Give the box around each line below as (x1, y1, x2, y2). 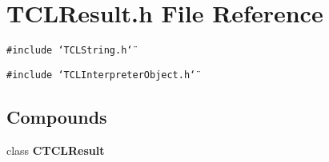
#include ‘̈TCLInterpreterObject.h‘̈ (6, 69, 196, 81)
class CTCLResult (6, 141, 105, 158)
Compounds (6, 104, 107, 128)
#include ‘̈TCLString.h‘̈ (6, 45, 133, 57)
